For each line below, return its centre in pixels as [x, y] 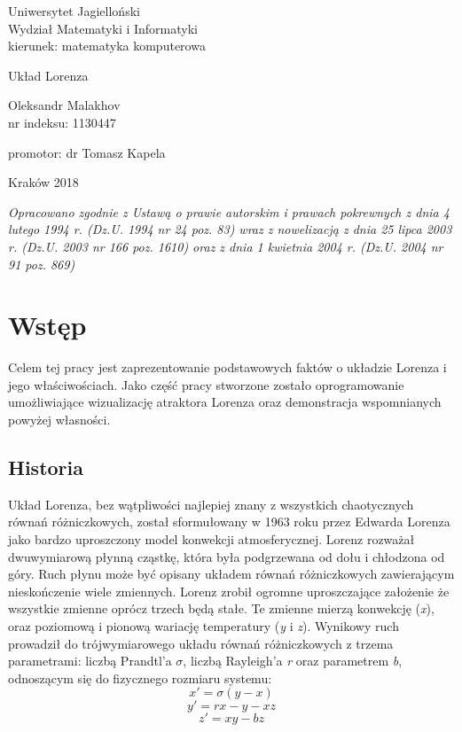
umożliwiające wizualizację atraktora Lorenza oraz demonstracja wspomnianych [225, 402]
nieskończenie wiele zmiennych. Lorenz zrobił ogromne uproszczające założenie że [229, 591]
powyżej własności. [59, 420]
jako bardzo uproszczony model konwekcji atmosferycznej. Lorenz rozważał [211, 539]
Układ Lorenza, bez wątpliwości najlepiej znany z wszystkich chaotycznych [211, 504]
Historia [46, 467]
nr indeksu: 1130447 [62, 122]
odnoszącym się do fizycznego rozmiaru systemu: [140, 677]
